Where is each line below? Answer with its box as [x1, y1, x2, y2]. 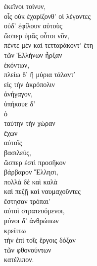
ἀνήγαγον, [4, 89, 33, 99]
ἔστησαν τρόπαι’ [4, 195, 50, 206]
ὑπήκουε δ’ [4, 98, 36, 108]
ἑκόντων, [4, 59, 30, 70]
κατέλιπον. [4, 254, 34, 265]
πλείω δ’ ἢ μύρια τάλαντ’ [4, 69, 76, 80]
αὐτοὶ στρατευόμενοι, [4, 205, 65, 216]
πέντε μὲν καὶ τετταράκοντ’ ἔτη [4, 40, 94, 50]
